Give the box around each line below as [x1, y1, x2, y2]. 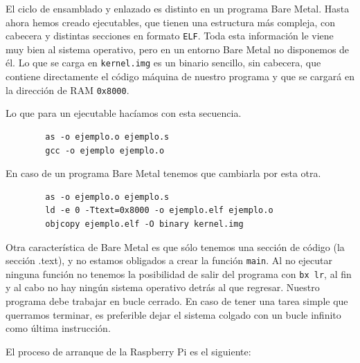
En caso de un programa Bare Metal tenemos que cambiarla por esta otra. [6, 166, 321, 180]
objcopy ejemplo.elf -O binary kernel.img [45, 218, 244, 229]
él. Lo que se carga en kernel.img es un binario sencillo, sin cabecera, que [6, 55, 321, 70]
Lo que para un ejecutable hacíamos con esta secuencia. [6, 106, 242, 120]
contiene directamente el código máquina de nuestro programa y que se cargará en [6, 69, 354, 84]
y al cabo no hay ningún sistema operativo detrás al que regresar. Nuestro [6, 280, 320, 295]
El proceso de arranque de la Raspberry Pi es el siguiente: [6, 344, 251, 358]
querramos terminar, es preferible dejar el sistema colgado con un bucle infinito [6, 307, 341, 322]
